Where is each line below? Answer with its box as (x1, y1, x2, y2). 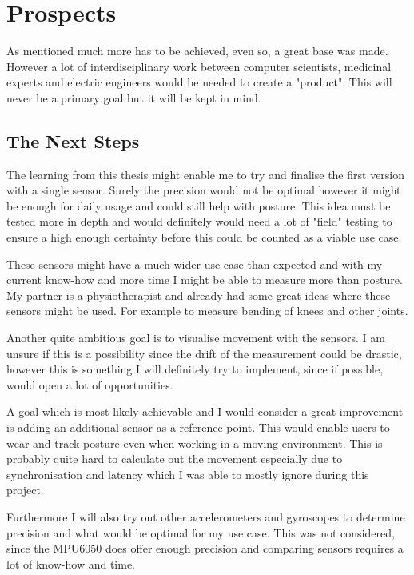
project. (6, 481, 44, 498)
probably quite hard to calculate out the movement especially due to (6, 450, 343, 467)
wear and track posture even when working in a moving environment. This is (6, 434, 383, 451)
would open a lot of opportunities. (6, 376, 173, 393)
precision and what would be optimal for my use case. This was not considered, (6, 524, 395, 541)
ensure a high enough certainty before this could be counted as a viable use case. (6, 229, 402, 246)
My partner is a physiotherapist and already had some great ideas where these (6, 286, 391, 303)
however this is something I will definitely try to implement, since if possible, (6, 361, 384, 377)
